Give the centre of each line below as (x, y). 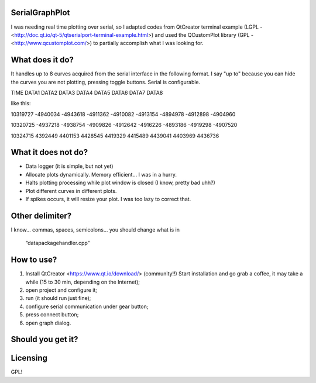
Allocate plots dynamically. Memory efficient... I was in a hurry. (101, 174)
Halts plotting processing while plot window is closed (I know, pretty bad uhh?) (121, 183)
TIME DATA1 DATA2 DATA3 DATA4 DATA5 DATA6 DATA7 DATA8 (87, 92)
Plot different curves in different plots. (71, 191)
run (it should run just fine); (58, 298)
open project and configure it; (61, 290)
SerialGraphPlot (40, 13)
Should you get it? (44, 339)
